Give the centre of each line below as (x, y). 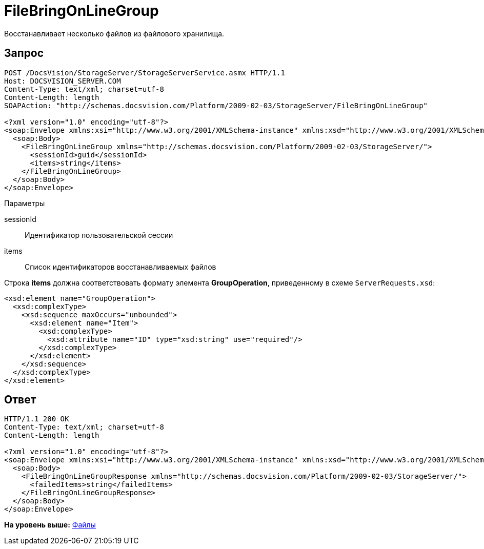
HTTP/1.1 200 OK (37, 419)
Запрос (24, 53)
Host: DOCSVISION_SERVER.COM (63, 81)
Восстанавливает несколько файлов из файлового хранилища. (114, 33)
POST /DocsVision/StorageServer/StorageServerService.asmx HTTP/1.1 (145, 73)
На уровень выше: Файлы (50, 525)
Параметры (25, 203)
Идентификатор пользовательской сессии (99, 235)
